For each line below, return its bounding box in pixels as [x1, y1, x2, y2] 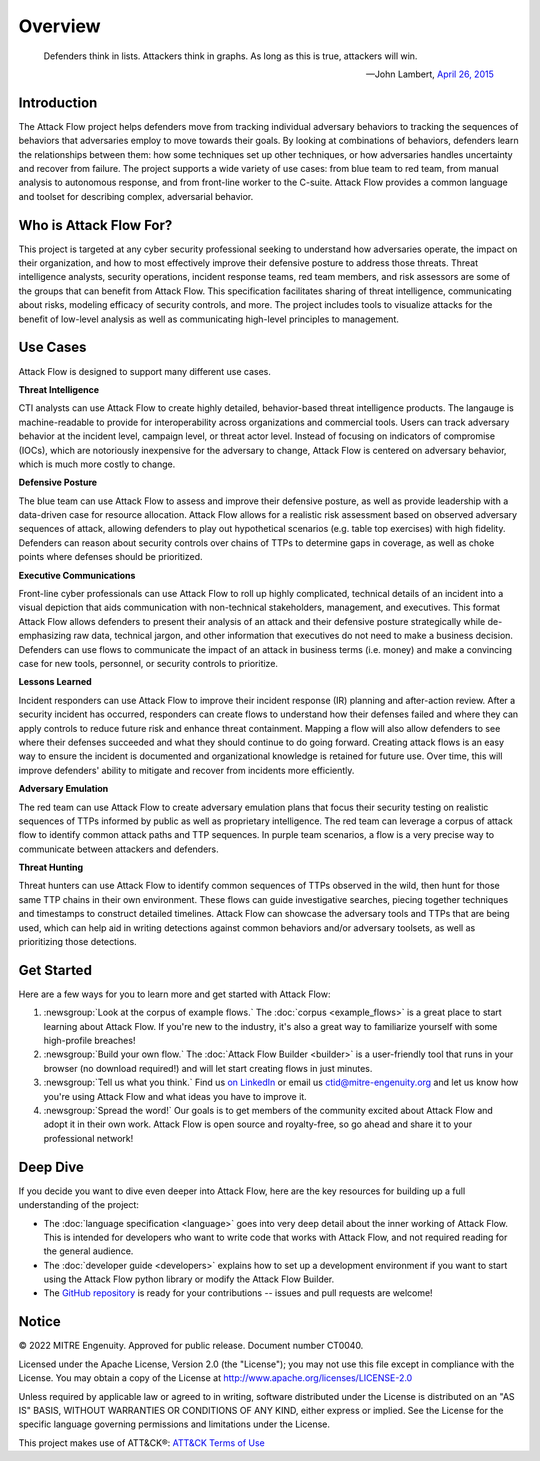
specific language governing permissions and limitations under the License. [18, 1418, 330, 1430]
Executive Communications [18, 569, 136, 581]
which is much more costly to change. [18, 458, 176, 470]
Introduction [18, 94, 98, 111]
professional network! [43, 1132, 134, 1144]
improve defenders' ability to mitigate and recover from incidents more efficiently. [18, 764, 355, 776]
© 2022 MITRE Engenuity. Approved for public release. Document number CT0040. [18, 1340, 364, 1352]
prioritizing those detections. [18, 936, 137, 948]
